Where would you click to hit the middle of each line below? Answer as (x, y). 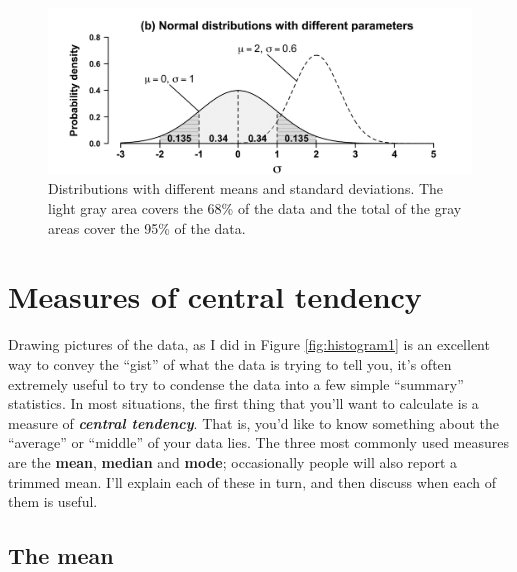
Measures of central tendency (215, 296)
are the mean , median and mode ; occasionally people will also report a (233, 461)
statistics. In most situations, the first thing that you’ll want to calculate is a (243, 403)
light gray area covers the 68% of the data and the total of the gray (255, 208)
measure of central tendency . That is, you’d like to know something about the (254, 422)
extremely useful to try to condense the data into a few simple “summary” (236, 383)
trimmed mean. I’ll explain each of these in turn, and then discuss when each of (252, 481)
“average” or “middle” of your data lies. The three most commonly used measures (259, 442)
